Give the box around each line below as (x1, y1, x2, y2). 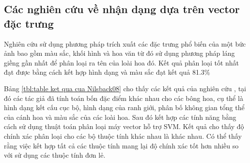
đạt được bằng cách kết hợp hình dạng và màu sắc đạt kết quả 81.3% (4, 67, 210, 77)
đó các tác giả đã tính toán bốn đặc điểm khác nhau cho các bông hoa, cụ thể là (4, 93, 243, 103)
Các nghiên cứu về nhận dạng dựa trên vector (4, 1, 240, 16)
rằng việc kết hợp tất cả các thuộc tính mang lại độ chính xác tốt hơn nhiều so (4, 140, 239, 150)
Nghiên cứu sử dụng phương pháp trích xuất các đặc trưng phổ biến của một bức (4, 38, 246, 49)
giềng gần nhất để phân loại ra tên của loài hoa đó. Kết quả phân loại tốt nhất (4, 57, 239, 67)
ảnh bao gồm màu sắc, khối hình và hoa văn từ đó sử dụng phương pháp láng (4, 48, 235, 58)
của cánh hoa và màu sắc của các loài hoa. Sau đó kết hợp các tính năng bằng (4, 112, 236, 122)
